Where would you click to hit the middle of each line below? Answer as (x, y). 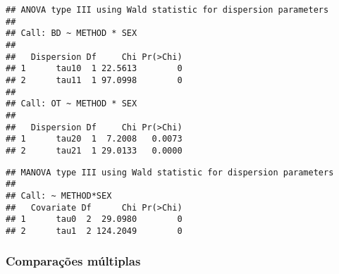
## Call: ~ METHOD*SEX (59, 195)
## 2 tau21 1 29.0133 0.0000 (94, 150)
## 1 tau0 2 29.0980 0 (94, 219)
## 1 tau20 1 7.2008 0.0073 (94, 139)
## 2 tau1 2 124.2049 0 (94, 231)
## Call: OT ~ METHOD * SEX (72, 104)
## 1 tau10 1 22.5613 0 (94, 69)
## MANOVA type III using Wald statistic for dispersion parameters (170, 172)
